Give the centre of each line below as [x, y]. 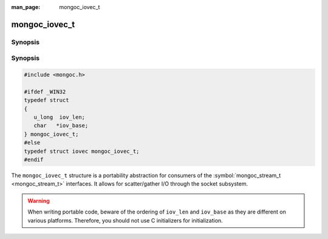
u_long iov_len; [59, 117]
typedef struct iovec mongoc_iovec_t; [82, 151]
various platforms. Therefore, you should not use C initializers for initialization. [125, 220]
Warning [39, 201]
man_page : [26, 7]
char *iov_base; [61, 126]
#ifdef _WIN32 [45, 92]
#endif [34, 160]
